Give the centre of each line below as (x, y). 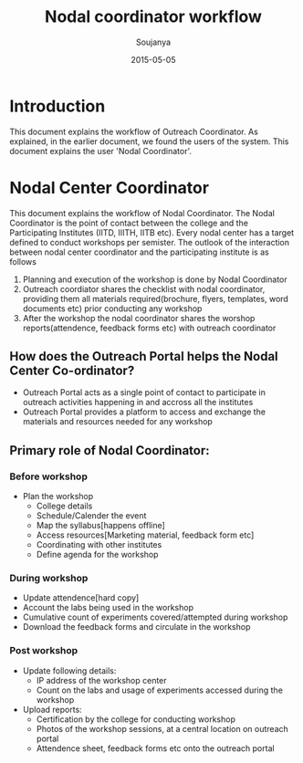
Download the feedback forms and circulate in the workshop (136, 627)
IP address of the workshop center (101, 680)
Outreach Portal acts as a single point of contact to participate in (144, 392)
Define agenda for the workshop (97, 555)
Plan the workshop (58, 496)
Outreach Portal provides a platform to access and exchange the (144, 412)
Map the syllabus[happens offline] (101, 526)
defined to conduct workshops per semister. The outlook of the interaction (150, 242)
